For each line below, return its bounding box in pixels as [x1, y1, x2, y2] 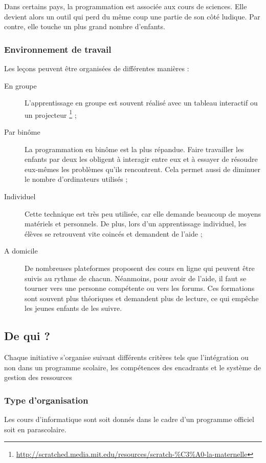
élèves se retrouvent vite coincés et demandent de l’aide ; [25, 228, 203, 239]
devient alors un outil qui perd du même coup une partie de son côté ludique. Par [4, 11, 260, 22]
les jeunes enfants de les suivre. [25, 303, 122, 313]
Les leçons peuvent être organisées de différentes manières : [4, 63, 189, 73]
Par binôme [4, 127, 40, 137]
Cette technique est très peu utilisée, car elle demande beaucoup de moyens [25, 208, 261, 219]
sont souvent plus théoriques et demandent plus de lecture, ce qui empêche [25, 292, 259, 303]
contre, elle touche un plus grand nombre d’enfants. [4, 21, 165, 32]
